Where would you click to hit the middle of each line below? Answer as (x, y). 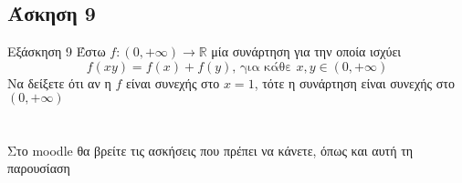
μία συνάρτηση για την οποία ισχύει (306, 51)
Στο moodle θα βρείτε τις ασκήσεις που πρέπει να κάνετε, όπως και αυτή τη (210, 150)
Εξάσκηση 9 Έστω (57, 51)
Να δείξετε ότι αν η (59, 82)
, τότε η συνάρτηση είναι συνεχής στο (354, 82)
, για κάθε (262, 67)
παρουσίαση (39, 168)
